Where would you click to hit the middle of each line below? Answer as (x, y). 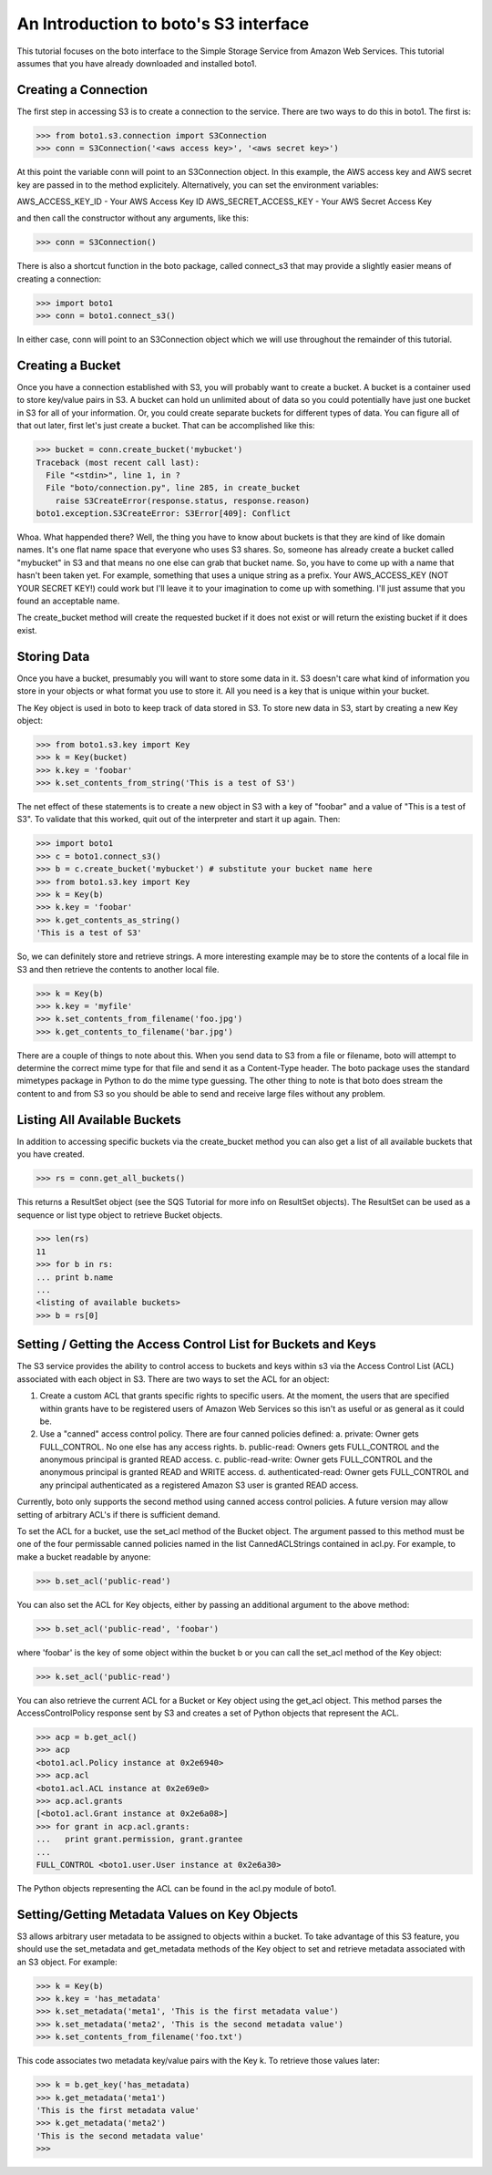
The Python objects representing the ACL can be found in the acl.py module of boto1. (177, 1888)
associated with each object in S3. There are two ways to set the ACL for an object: (173, 1379)
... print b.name (75, 1277)
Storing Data (53, 656)
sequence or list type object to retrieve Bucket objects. (120, 1215)
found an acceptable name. (68, 601)
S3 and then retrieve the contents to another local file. (118, 969)
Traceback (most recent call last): (118, 462)
